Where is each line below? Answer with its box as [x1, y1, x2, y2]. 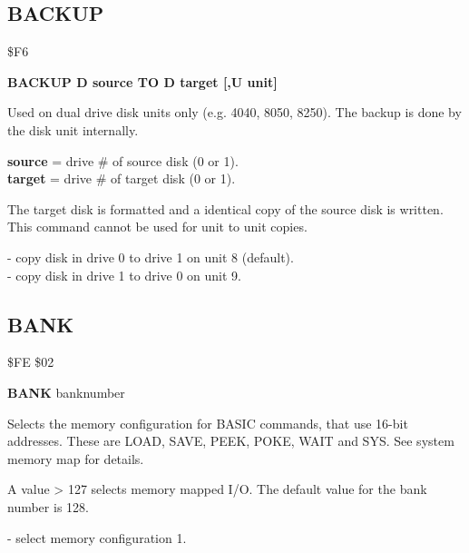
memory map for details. [7, 449, 144, 468]
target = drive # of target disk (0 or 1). [7, 169, 236, 188]
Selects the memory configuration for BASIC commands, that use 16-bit [7, 413, 408, 432]
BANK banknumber [7, 382, 125, 401]
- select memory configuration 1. [7, 528, 187, 547]
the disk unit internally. [7, 120, 139, 139]
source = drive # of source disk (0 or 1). [7, 151, 239, 170]
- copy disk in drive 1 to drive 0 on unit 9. [7, 265, 241, 284]
